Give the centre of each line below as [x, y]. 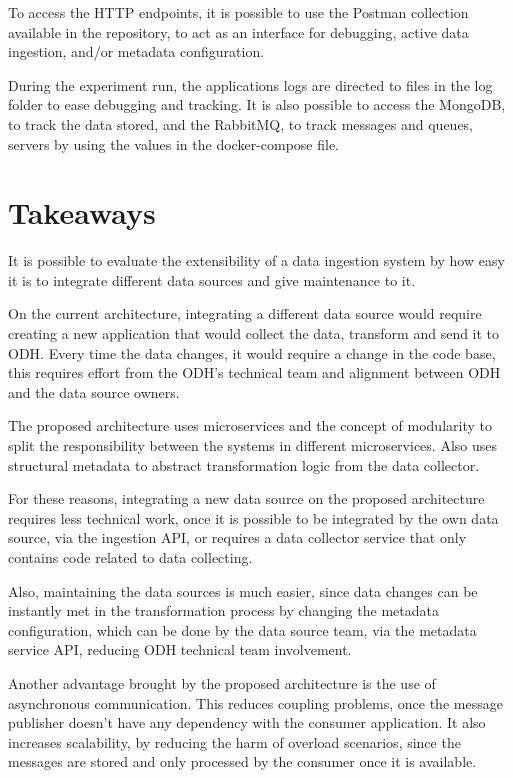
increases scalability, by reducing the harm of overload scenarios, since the [234, 741]
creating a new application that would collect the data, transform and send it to [254, 333]
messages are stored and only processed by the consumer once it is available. [242, 761]
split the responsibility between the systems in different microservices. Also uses [252, 445]
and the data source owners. [94, 391]
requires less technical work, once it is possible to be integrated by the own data [253, 517]
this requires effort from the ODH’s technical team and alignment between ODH [254, 372]
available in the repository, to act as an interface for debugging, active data [238, 31]
